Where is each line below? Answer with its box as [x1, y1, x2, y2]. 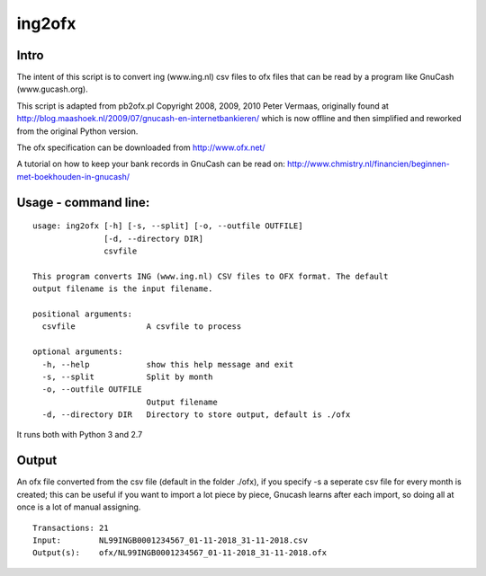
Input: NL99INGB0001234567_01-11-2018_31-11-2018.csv [32, 535, 308, 545]
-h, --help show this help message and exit [41, 359, 294, 369]
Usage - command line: [16, 194, 150, 210]
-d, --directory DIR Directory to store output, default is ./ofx [41, 410, 351, 420]
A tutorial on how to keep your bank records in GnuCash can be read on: [16, 158, 285, 170]
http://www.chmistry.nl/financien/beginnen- [286, 158, 450, 170]
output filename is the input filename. [32, 284, 213, 294]
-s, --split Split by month [41, 371, 213, 382]
